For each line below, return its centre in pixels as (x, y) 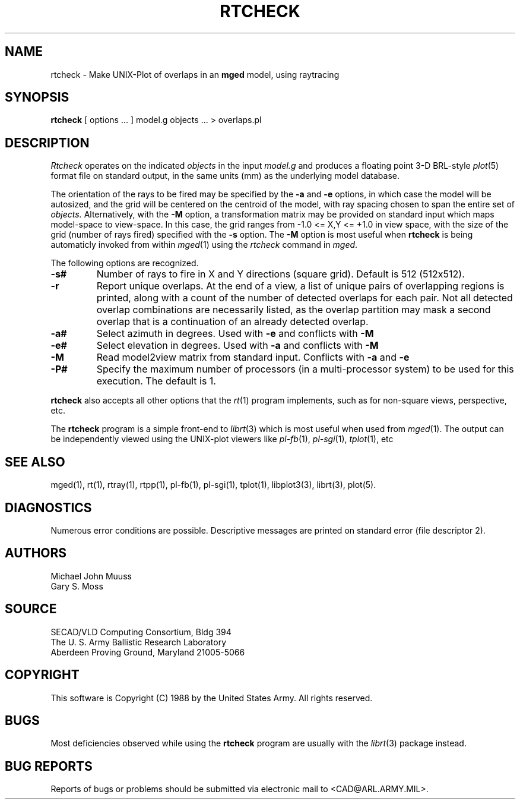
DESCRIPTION (47, 143)
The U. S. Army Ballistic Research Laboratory (139, 642)
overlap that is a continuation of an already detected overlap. (232, 322)
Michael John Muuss (91, 576)
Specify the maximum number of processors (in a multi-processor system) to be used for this (305, 369)
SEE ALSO (35, 462)
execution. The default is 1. (156, 381)
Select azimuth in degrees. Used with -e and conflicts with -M (235, 334)
